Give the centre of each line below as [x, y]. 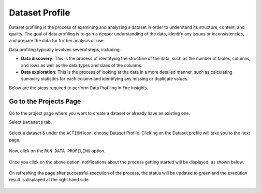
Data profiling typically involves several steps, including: [65, 49]
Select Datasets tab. [30, 122]
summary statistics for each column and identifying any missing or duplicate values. [105, 79]
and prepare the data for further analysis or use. [57, 41]
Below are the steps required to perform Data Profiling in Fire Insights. [79, 88]
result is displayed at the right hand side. [49, 180]
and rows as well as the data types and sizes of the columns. [82, 65]
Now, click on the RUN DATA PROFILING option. [57, 151]
